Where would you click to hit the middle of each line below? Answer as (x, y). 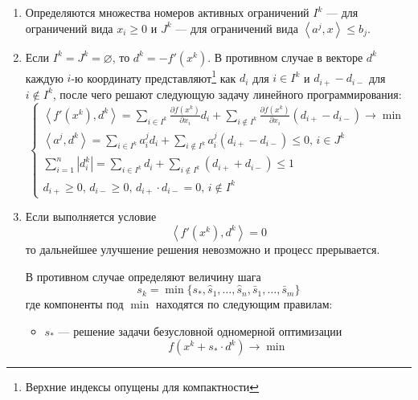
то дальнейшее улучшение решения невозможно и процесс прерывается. (203, 249)
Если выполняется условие (91, 216)
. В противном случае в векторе (285, 57)
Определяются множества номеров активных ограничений (167, 12)
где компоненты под (74, 304)
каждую (44, 78)
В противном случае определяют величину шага (143, 276)
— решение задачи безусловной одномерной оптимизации (200, 331)
